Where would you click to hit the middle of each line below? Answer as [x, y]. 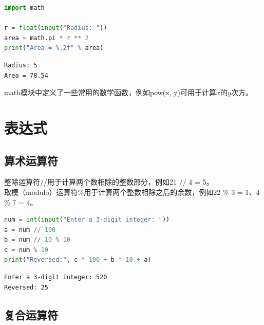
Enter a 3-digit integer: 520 [56, 277]
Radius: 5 [21, 65]
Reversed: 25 [26, 287]
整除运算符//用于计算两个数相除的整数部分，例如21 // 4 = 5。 [109, 182]
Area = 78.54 [26, 75]
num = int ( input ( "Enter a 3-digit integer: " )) [87, 220]
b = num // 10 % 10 [37, 240]
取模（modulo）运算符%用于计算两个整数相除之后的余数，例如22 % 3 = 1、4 [132, 192]
